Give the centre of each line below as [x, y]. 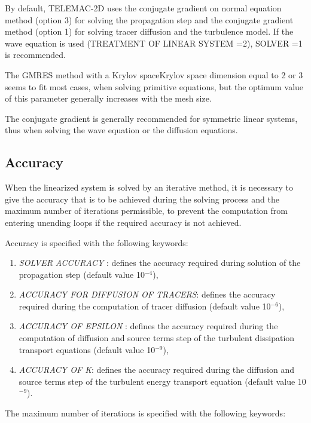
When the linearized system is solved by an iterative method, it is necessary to [149, 187]
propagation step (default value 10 [82, 274]
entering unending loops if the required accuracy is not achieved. [123, 222]
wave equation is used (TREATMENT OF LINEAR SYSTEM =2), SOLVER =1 [154, 43]
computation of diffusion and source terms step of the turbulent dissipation [157, 338]
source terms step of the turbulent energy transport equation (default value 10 [162, 381]
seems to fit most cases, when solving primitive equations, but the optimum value [154, 86]
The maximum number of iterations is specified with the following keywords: [145, 413]
